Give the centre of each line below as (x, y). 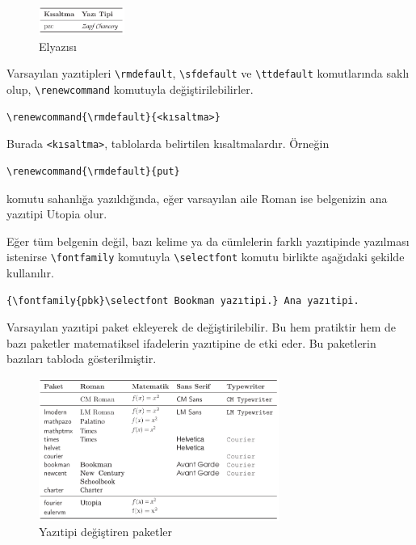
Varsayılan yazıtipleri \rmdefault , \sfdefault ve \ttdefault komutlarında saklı (208, 73)
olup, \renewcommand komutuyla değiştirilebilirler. (130, 89)
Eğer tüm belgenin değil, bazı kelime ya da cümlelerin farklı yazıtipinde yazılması (208, 241)
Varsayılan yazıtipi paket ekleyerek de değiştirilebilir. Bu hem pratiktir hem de (202, 327)
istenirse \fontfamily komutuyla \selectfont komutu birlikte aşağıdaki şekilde (206, 257)
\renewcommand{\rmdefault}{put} (93, 171)
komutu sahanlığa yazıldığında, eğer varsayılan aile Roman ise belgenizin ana (197, 198)
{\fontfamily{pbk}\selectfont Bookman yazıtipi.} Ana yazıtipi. (183, 300)
